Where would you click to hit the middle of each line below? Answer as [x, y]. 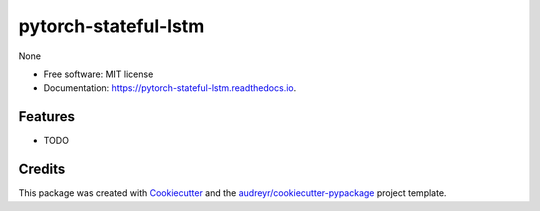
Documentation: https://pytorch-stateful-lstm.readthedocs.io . [170, 88]
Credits [42, 169]
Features [46, 116]
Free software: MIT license [98, 74]
